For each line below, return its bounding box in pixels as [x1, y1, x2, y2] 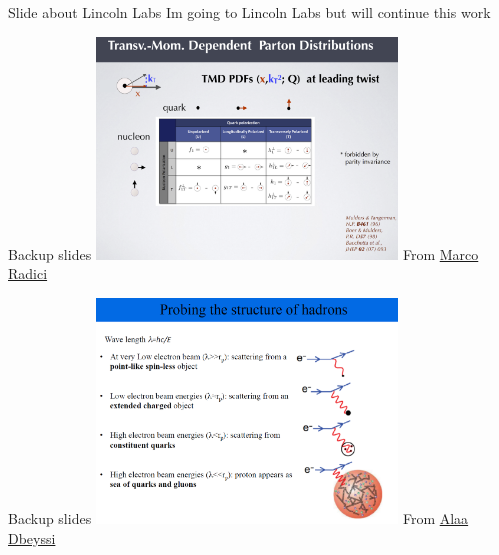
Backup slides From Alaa [8, 508, 469, 529]
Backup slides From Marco [8, 243, 479, 264]
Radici [8, 263, 48, 284]
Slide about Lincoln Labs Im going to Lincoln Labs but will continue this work [8, 2, 491, 22]
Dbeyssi [8, 528, 56, 549]
